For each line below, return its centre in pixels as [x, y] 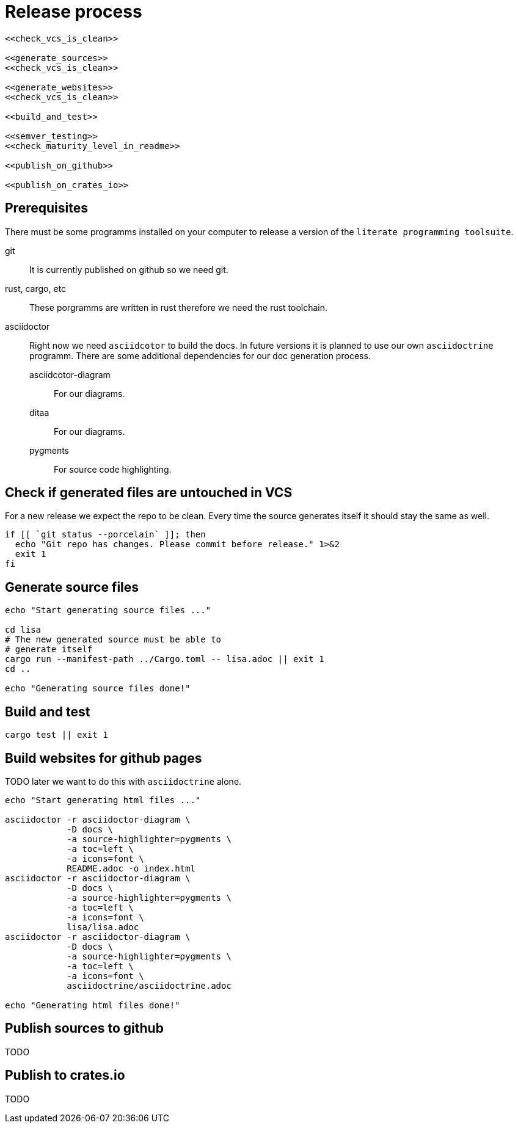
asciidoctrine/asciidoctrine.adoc [149, 985]
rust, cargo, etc [36, 288]
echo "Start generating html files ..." [103, 800]
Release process [74, 12]
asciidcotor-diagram [70, 374]
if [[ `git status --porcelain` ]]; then [105, 535]
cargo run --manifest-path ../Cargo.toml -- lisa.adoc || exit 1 [165, 659]
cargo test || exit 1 [57, 735]
